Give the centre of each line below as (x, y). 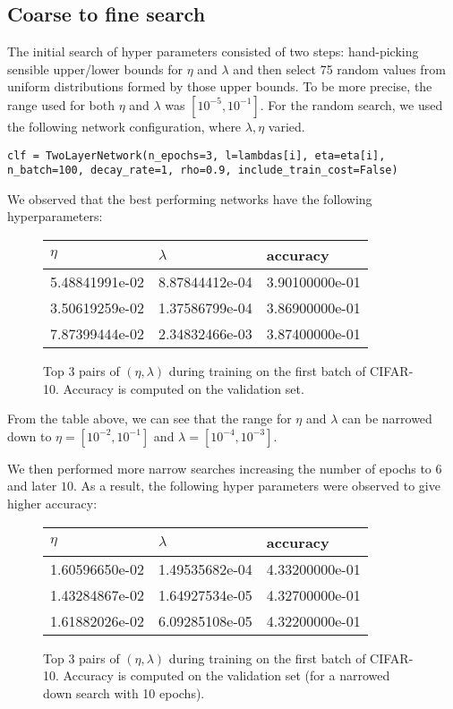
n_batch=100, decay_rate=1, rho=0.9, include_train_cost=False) (203, 171)
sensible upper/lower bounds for (95, 68)
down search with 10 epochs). (124, 692)
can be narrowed (387, 419)
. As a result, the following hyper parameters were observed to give (256, 486)
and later (32, 486)
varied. (286, 126)
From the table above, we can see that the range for (150, 419)
